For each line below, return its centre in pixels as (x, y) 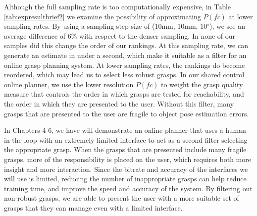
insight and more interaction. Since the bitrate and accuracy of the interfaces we (126, 169)
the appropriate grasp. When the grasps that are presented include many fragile (125, 149)
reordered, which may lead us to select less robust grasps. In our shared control (124, 75)
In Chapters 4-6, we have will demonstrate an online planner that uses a (114, 130)
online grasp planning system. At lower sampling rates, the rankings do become (125, 65)
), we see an (227, 26)
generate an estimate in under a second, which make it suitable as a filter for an (125, 55)
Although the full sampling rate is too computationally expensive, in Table (118, 6)
